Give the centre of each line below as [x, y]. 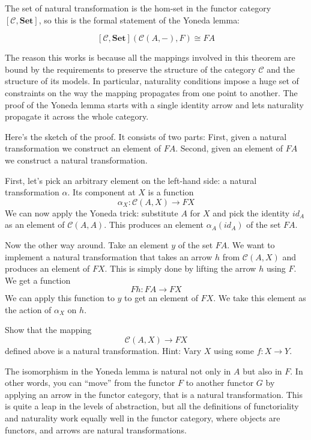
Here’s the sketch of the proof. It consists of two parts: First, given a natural [146, 136]
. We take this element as [260, 298]
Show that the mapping [48, 330]
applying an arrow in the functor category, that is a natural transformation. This [154, 394]
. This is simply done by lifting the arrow [180, 268]
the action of [28, 309]
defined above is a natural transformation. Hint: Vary [103, 351]
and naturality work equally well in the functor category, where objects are [143, 418]
